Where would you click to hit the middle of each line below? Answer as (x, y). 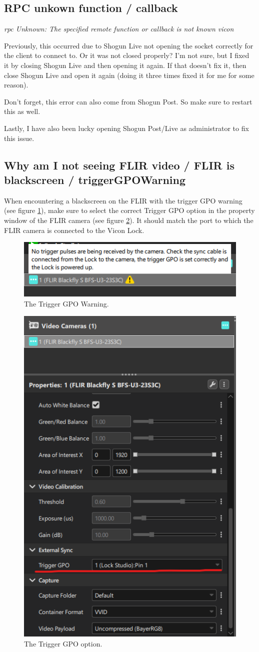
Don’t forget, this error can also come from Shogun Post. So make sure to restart (128, 101)
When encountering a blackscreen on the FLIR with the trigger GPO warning (123, 200)
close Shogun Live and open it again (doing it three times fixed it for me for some (129, 75)
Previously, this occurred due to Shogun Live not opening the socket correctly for (129, 45)
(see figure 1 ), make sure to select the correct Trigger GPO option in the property (129, 210)
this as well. (22, 111)
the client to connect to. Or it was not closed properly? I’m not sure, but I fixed (127, 55)
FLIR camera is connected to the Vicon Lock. (74, 230)
